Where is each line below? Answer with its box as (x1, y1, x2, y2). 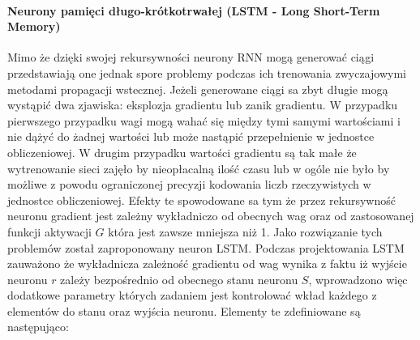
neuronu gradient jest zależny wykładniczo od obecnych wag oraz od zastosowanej (7, 207, 414, 224)
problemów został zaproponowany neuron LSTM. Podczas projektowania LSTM (7, 239, 405, 256)
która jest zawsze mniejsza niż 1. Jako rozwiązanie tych (108, 223, 383, 240)
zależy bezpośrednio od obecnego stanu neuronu (60, 270, 298, 287)
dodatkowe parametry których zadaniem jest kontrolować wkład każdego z (7, 287, 377, 304)
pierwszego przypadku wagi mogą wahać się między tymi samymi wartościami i (7, 112, 401, 129)
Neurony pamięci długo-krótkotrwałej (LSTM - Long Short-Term (7, 2, 380, 19)
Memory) (7, 18, 61, 35)
